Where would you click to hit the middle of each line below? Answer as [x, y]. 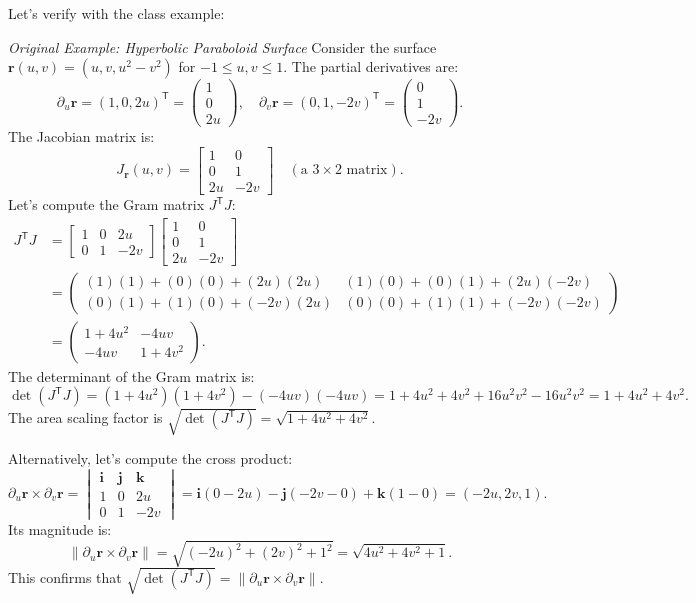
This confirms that [65, 576]
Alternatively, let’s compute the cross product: [150, 457]
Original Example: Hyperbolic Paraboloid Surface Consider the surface [222, 46]
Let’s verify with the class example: [116, 13]
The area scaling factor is [85, 417]
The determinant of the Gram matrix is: [131, 375]
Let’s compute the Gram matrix [106, 204]
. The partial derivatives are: [371, 66]
